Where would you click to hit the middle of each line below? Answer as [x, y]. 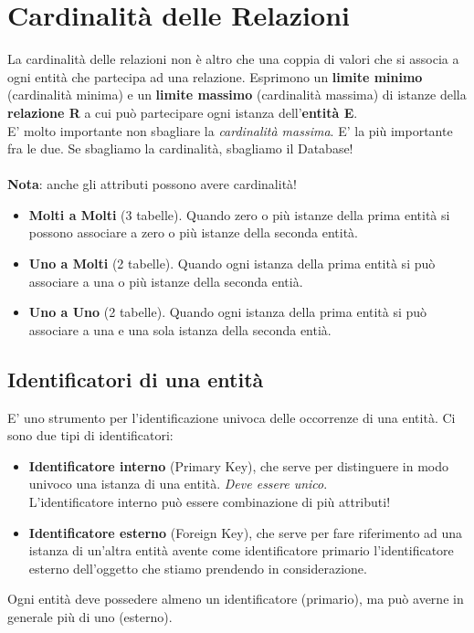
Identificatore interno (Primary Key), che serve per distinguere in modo [239, 465]
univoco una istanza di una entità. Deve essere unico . [178, 484]
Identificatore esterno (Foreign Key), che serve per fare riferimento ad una [246, 532]
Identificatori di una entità [136, 379]
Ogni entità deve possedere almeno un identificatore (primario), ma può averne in [236, 599]
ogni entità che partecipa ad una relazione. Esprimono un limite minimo [215, 76]
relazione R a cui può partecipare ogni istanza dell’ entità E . [183, 112]
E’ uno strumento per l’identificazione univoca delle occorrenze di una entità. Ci [232, 417]
